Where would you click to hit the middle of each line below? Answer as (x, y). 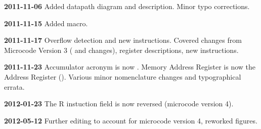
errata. (14, 86)
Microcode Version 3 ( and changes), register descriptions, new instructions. (121, 50)
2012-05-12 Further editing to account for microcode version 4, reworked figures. (131, 120)
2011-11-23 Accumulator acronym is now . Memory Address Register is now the (130, 67)
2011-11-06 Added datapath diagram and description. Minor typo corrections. (127, 6)
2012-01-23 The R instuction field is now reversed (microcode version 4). (119, 104)
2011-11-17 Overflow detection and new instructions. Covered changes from (123, 40)
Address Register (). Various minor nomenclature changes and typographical (123, 76)
